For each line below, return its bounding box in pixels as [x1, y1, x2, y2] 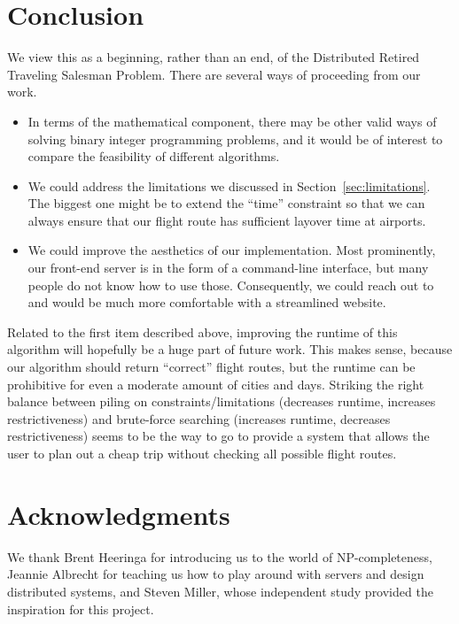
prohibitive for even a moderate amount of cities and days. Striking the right [7, 374, 424, 393]
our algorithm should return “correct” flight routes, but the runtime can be [7, 358, 416, 376]
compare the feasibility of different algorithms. [27, 147, 280, 166]
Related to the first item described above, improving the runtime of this [7, 322, 398, 341]
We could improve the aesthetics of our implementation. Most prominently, [27, 241, 436, 259]
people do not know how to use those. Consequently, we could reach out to [27, 275, 434, 294]
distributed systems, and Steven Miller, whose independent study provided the [7, 582, 433, 600]
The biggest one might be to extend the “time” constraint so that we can [27, 194, 425, 212]
